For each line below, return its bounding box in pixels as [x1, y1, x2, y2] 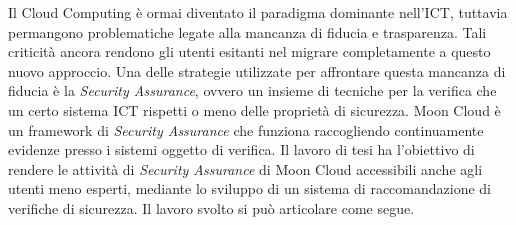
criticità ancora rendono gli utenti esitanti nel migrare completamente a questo [8, 41, 491, 62]
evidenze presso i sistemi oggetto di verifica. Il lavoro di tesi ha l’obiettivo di [8, 139, 475, 160]
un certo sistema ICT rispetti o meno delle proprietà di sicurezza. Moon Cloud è [8, 99, 501, 120]
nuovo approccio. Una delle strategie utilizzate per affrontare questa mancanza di [8, 60, 506, 81]
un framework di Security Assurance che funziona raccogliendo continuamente [8, 119, 484, 140]
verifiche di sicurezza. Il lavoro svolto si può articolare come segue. [8, 197, 415, 218]
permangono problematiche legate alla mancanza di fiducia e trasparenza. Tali [8, 21, 487, 42]
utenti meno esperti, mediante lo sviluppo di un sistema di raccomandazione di [8, 178, 491, 199]
